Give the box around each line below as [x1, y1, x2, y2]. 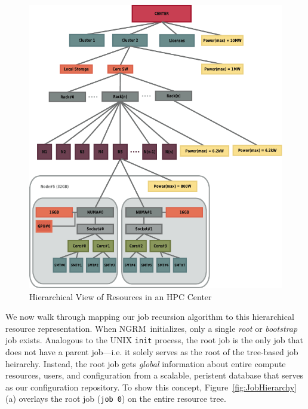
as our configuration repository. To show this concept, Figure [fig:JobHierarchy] [5, 380, 297, 393]
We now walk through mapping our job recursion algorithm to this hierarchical [5, 310, 294, 323]
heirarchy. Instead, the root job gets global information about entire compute [5, 357, 286, 370]
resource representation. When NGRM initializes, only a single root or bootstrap [5, 322, 298, 334]
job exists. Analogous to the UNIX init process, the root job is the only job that [5, 334, 303, 346]
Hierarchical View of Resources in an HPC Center [29, 290, 212, 303]
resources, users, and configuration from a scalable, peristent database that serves [5, 369, 304, 381]
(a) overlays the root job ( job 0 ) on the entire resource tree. [5, 392, 226, 405]
